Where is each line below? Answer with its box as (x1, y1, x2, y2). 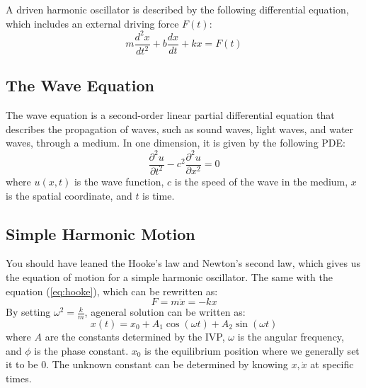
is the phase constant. (34, 343, 129, 358)
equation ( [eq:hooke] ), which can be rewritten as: (6, 283, 218, 298)
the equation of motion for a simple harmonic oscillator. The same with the (6, 269, 333, 284)
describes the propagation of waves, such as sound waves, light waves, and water (6, 121, 354, 136)
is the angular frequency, (237, 329, 344, 343)
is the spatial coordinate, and (6, 188, 132, 202)
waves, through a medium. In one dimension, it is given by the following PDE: (6, 135, 345, 150)
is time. (142, 188, 175, 202)
